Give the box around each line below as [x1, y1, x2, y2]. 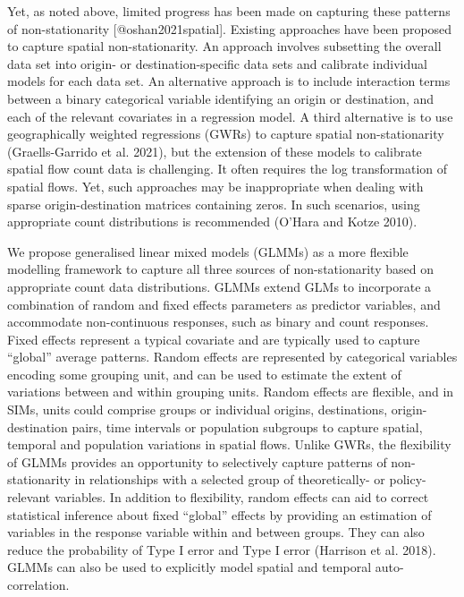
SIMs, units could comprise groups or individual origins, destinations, [7, 400, 388, 419]
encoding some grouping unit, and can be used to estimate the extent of [7, 364, 401, 383]
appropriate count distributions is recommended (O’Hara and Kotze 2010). [7, 212, 418, 231]
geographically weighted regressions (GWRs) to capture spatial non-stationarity [7, 124, 444, 143]
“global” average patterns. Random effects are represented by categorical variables [7, 347, 458, 366]
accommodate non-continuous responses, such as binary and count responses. [7, 312, 429, 331]
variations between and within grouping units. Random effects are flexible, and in [7, 382, 454, 401]
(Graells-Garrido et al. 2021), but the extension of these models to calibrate [7, 141, 422, 160]
